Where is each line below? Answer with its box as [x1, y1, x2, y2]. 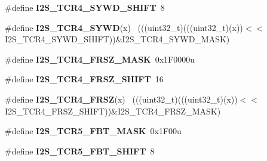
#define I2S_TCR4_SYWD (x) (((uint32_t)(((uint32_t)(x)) [5, 21, 243, 33]
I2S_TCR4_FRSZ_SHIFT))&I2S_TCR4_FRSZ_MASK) [5, 104, 221, 117]
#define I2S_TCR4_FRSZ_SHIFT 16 [5, 73, 164, 85]
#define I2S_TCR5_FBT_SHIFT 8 [5, 144, 155, 157]
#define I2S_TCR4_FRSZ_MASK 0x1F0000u [5, 52, 195, 65]
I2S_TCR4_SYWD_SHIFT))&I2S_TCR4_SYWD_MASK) [5, 33, 230, 45]
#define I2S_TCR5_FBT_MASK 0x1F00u [5, 125, 182, 137]
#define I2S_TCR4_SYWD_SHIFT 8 [5, 1, 165, 13]
